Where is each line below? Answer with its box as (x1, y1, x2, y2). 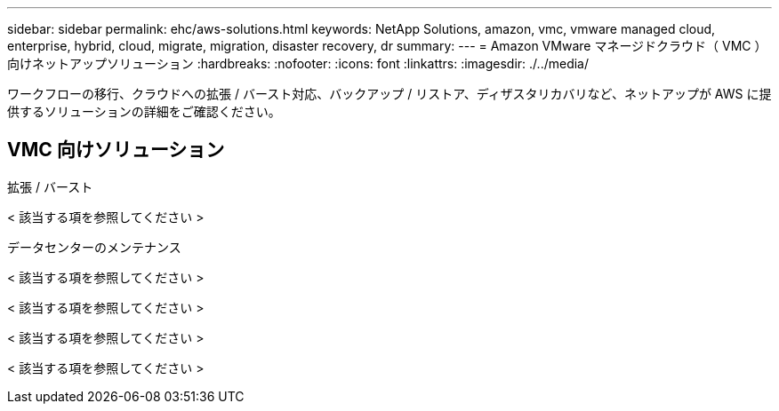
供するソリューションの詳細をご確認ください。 (7, 104, 281, 119)
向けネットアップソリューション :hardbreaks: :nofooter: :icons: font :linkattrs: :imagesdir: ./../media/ (7, 56, 590, 71)
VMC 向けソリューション (7, 138, 225, 162)
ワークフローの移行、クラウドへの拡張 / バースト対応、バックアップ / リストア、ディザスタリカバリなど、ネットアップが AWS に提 (7, 86, 772, 101)
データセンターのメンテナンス (7, 239, 181, 255)
